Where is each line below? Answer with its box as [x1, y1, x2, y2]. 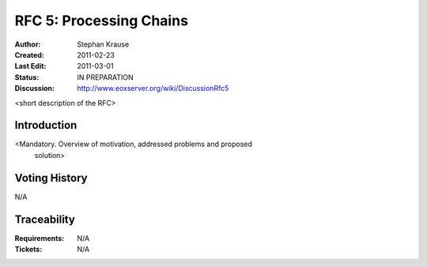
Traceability [14, 212, 75, 226]
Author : [14, 39, 41, 49]
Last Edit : [14, 62, 47, 71]
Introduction [14, 118, 77, 132]
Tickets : [14, 245, 43, 254]
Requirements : [14, 233, 65, 243]
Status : [14, 72, 40, 82]
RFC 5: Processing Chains [14, 12, 189, 29]
